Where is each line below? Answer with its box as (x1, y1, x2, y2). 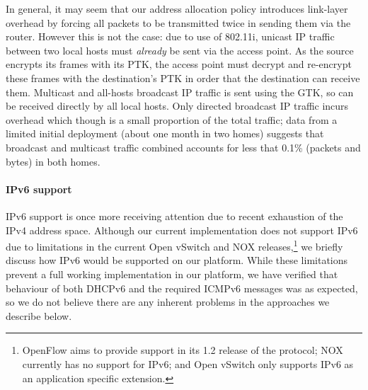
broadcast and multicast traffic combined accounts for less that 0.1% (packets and (6, 139, 361, 154)
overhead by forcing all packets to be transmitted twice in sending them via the (6, 15, 351, 30)
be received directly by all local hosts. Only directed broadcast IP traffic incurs (6, 98, 349, 113)
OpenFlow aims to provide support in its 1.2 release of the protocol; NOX (22, 343, 343, 357)
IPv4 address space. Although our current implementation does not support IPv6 (6, 222, 358, 237)
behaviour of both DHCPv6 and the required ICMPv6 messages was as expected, (6, 280, 358, 295)
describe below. (6, 308, 72, 323)
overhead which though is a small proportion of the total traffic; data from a (6, 112, 338, 127)
